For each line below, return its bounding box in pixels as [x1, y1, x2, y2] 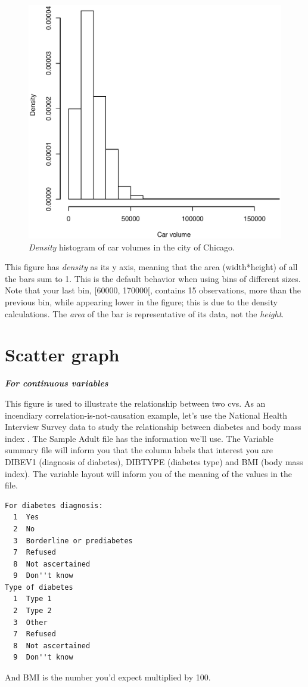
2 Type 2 [13, 606, 52, 615]
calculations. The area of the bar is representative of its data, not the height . [5, 307, 284, 320]
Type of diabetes [5, 583, 73, 592]
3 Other [13, 618, 48, 627]
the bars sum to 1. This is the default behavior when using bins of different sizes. [5, 272, 301, 284]
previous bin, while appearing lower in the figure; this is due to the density [5, 296, 278, 308]
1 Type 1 [13, 595, 52, 604]
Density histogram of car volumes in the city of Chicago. [29, 240, 235, 253]
